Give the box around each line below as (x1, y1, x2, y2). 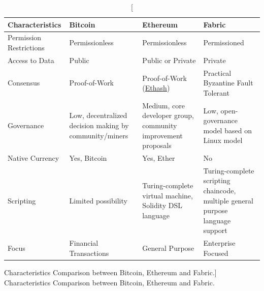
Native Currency (8, 152, 59, 163)
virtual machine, (142, 190, 193, 200)
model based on (203, 125, 252, 135)
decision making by (69, 120, 129, 130)
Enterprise (203, 238, 236, 248)
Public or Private (142, 54, 196, 65)
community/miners (69, 130, 128, 140)
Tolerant (203, 87, 229, 98)
